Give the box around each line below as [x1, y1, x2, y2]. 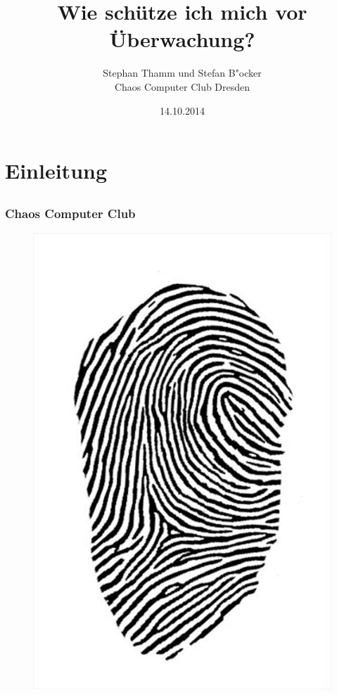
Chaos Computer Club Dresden [114, 79, 250, 94]
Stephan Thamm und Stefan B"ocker [103, 65, 262, 80]
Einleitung [5, 156, 108, 185]
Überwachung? [109, 25, 255, 53]
